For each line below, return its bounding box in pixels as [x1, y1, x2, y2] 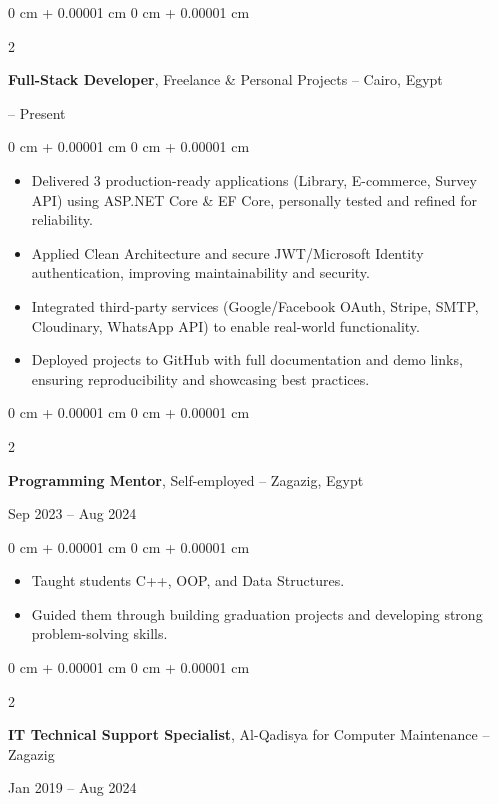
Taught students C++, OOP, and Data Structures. [31, 570, 345, 591]
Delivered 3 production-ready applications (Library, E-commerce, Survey [31, 169, 477, 190]
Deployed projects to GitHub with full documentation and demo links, [31, 349, 463, 370]
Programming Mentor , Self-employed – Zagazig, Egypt [8, 469, 364, 490]
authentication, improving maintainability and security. [31, 262, 370, 283]
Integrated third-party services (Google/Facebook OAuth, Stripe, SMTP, [31, 295, 479, 316]
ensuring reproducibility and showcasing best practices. [31, 368, 370, 389]
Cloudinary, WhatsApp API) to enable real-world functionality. [31, 315, 420, 336]
